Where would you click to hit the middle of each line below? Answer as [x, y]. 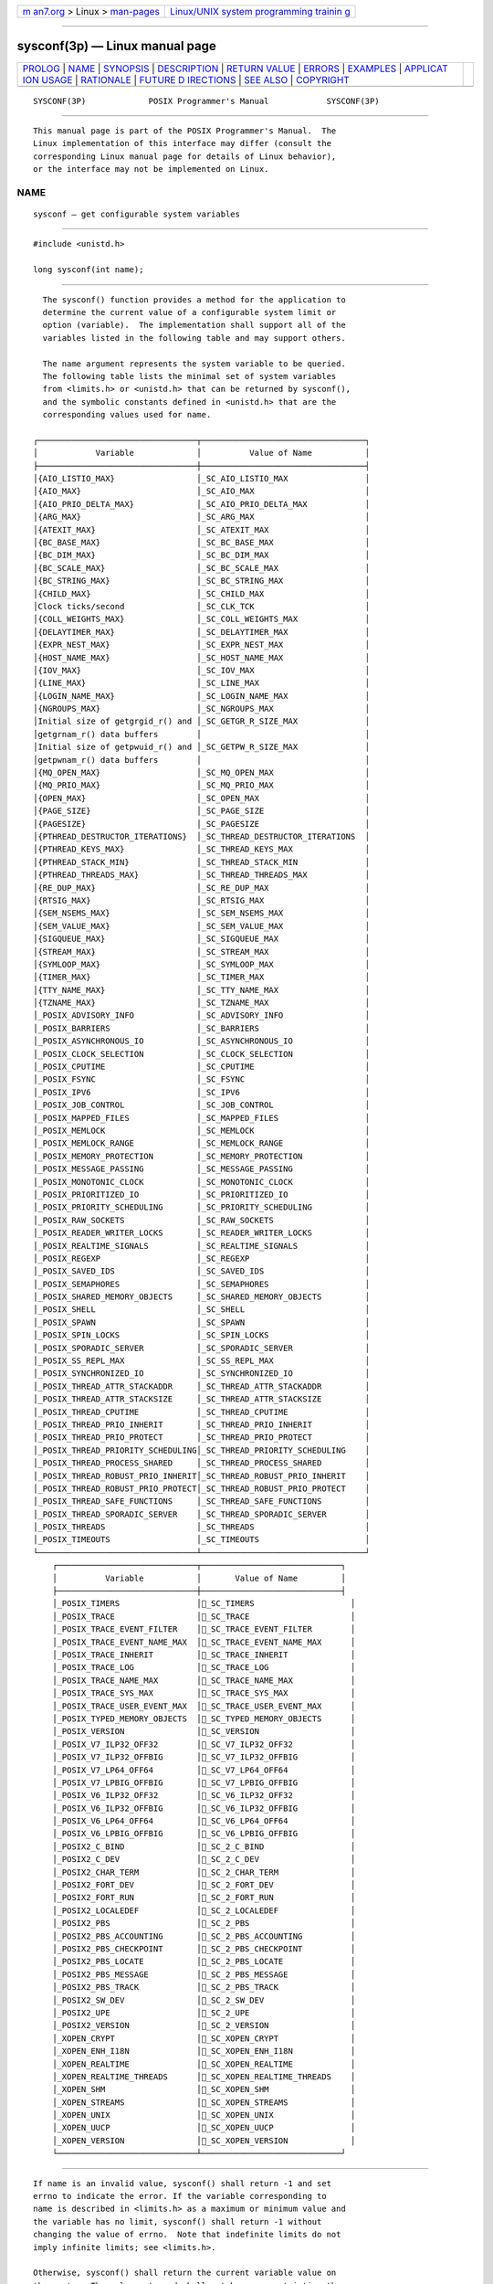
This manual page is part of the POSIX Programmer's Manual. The [185, 131]
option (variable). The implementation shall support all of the [194, 325]
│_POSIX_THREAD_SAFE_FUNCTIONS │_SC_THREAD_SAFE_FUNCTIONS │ [202, 1502]
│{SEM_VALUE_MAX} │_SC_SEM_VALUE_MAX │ [202, 926]
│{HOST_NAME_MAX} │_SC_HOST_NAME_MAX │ [202, 657]
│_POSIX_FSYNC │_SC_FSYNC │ [202, 1079]
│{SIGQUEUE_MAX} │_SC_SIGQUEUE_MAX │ [202, 939]
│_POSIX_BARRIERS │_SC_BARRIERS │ [202, 1028]
